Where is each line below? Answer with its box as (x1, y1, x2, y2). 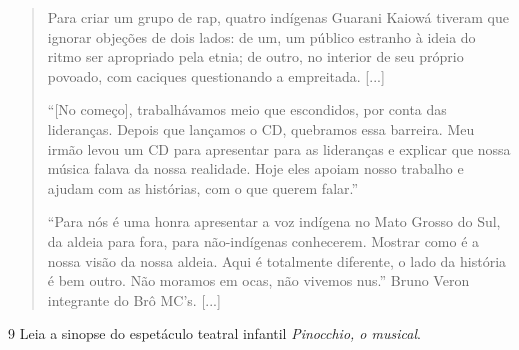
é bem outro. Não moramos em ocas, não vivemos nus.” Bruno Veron (47, 270, 470, 291)
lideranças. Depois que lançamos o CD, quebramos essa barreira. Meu (47, 118, 475, 139)
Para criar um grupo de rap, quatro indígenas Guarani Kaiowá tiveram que (47, 7, 509, 27)
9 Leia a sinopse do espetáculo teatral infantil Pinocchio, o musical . (8, 323, 421, 344)
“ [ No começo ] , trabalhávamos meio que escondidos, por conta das (47, 99, 447, 120)
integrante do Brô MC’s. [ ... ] (47, 289, 221, 310)
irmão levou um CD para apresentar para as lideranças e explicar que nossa (47, 138, 511, 159)
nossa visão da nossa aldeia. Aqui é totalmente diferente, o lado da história (47, 250, 507, 271)
